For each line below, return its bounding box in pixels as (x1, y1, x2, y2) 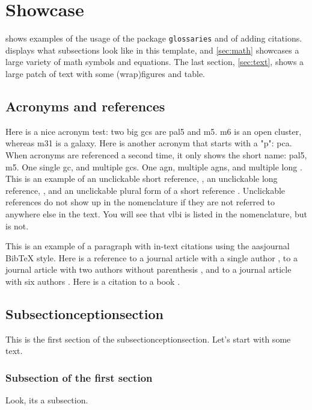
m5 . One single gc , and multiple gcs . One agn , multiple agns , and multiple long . (5, 160, 302, 173)
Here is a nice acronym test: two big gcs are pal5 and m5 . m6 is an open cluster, (5, 125, 302, 137)
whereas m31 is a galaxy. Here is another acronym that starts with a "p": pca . (5, 137, 292, 149)
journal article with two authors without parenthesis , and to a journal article (5, 263, 292, 276)
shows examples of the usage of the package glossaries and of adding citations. (5, 32, 302, 45)
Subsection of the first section (5, 370, 153, 385)
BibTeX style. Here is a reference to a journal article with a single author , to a (5, 251, 298, 264)
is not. (5, 219, 29, 232)
